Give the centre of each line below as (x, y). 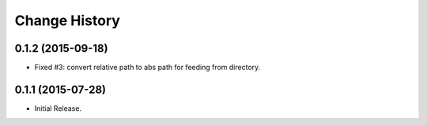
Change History (67, 20)
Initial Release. (58, 108)
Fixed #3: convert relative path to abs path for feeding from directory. (147, 68)
